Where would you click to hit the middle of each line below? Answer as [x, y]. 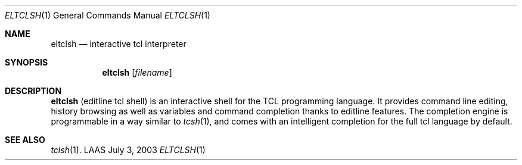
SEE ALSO [25, 140]
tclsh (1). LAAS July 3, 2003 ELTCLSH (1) [128, 150]
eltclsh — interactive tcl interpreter [119, 44]
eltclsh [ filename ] [137, 72]
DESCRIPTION [33, 91]
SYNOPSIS [27, 62]
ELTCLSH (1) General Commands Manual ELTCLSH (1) [108, 15]
